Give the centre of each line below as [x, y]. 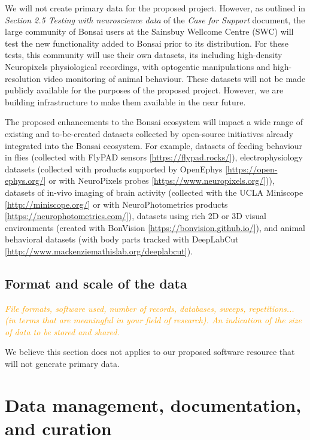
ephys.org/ [24, 180]
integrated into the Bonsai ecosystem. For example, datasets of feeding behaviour [154, 145]
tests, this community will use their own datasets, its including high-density [144, 55]
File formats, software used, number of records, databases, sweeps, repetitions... [150, 308]
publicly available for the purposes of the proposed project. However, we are [144, 90]
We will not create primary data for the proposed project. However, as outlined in [155, 8]
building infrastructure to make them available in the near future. [125, 101]
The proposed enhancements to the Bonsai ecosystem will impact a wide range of [154, 122]
